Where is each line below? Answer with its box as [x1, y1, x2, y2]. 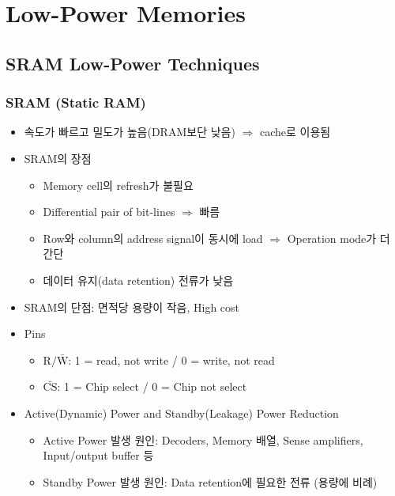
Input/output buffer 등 [43, 447, 154, 464]
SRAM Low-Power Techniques [6, 51, 260, 75]
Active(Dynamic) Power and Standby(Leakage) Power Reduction [24, 404, 339, 421]
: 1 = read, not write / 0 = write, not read [68, 351, 275, 368]
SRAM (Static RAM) [6, 93, 146, 112]
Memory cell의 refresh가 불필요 [43, 176, 194, 193]
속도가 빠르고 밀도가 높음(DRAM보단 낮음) [24, 123, 235, 140]
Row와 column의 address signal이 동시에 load [43, 229, 263, 246]
